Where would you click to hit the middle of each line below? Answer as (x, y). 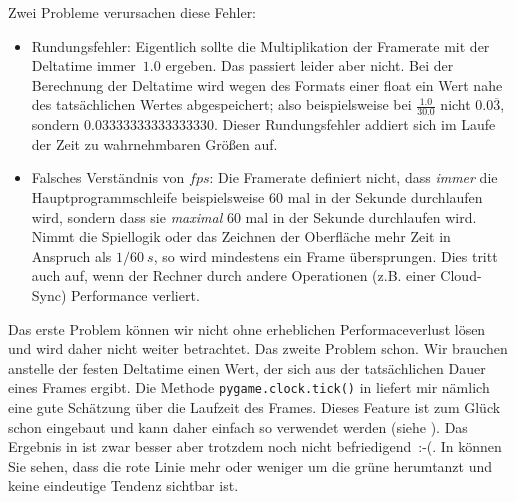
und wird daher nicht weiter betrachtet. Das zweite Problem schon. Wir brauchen (258, 348)
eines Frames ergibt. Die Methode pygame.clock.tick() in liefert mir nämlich (249, 387)
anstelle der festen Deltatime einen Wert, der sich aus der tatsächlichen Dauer (247, 367)
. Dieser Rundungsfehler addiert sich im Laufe (354, 124)
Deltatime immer (83, 65)
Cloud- (461, 275)
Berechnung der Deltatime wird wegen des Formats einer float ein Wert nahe (267, 84)
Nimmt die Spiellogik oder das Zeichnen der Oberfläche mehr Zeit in (241, 236)
